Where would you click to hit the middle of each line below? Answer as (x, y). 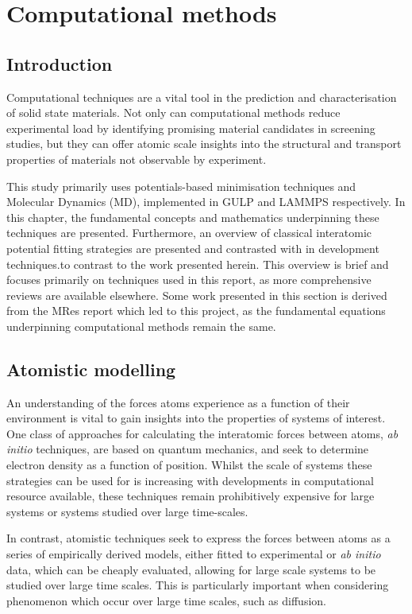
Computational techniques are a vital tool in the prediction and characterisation (202, 97)
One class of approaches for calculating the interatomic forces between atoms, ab (202, 433)
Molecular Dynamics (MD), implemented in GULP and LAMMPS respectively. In (206, 202)
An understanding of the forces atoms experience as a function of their (178, 402)
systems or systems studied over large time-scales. (127, 511)
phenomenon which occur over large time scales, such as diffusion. (166, 600)
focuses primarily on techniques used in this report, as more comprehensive (189, 280)
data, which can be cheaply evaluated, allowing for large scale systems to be (191, 569)
